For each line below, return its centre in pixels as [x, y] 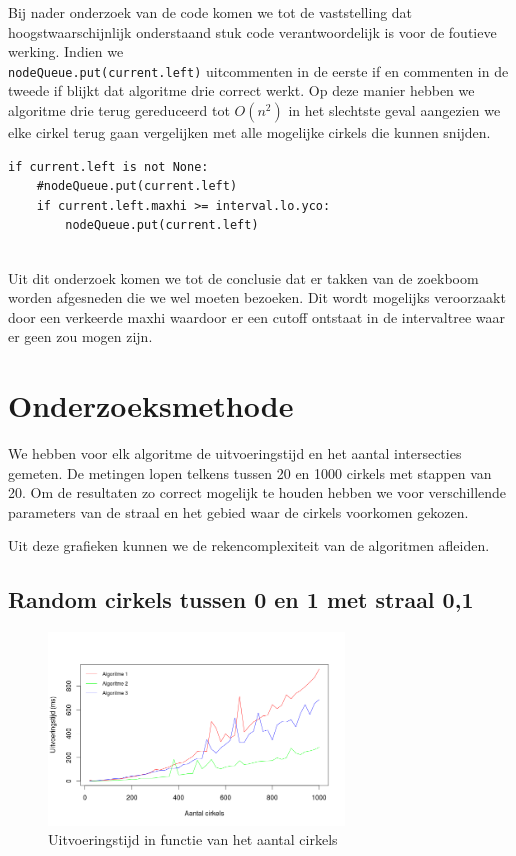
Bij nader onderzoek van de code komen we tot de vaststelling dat [210, 12]
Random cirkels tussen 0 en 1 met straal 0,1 [241, 599]
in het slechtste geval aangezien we [394, 110]
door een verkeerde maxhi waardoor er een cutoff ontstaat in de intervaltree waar [256, 316]
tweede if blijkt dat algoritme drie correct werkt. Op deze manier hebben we [241, 90]
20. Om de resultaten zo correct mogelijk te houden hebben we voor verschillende [257, 492]
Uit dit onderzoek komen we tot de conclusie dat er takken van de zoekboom [243, 277]
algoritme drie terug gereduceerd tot [119, 110]
